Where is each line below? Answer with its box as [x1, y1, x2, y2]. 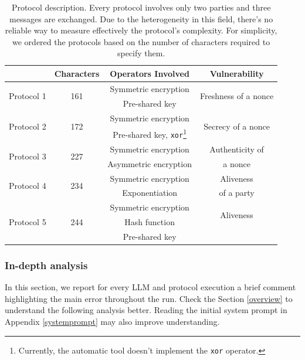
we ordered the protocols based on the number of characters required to [12, 35, 270, 47]
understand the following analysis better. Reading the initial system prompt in [5, 304, 287, 316]
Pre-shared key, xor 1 [113, 127, 187, 140]
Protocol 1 [9, 90, 46, 102]
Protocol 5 [9, 216, 46, 228]
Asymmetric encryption [107, 157, 192, 169]
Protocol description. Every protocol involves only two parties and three [11, 1, 271, 13]
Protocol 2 [9, 120, 46, 132]
